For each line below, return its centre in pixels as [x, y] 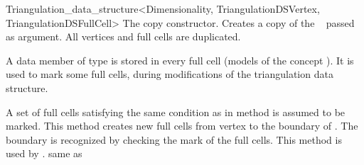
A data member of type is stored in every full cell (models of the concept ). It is [180, 60]
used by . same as [44, 153]
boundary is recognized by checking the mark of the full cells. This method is [174, 139]
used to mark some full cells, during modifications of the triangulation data [170, 74]
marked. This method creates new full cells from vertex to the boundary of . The [182, 126]
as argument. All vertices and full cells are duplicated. [123, 36]
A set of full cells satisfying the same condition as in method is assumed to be [176, 112]
